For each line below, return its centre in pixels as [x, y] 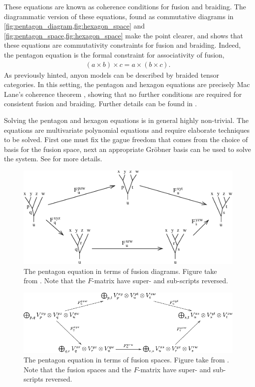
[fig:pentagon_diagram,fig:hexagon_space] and [75, 26]
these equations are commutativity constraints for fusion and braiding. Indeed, [122, 45]
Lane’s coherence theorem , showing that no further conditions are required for [123, 94]
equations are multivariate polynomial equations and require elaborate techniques [127, 130]
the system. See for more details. [53, 159]
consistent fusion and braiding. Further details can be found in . [100, 104]
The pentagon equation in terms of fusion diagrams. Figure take [120, 271]
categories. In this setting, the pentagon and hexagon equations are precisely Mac [127, 84]
